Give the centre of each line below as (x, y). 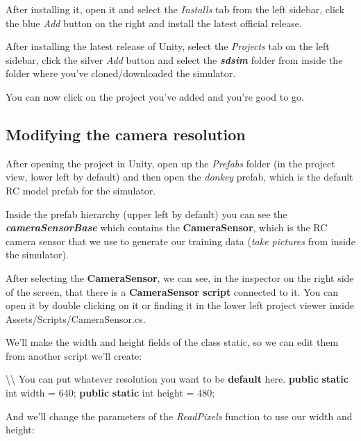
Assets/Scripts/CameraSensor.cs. (76, 318)
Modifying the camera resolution (126, 134)
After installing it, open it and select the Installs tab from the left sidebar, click (175, 9)
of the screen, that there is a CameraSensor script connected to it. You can (172, 291)
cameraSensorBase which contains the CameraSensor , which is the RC (167, 227)
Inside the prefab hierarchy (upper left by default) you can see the (146, 214)
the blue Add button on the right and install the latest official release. (154, 23)
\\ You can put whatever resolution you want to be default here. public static (177, 379)
